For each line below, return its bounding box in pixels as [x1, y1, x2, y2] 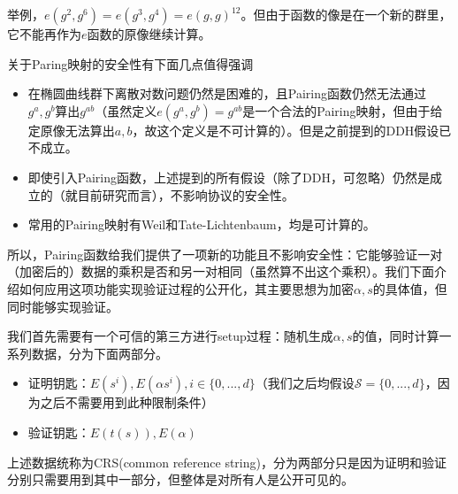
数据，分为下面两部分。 [31, 343, 168, 362]
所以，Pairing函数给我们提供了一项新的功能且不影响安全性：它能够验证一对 [7, 244, 443, 263]
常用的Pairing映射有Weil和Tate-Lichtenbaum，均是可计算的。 [27, 215, 376, 234]
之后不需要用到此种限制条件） [40, 393, 214, 412]
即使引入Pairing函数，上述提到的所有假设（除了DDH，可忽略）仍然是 [27, 167, 430, 186]
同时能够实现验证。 [7, 297, 118, 315]
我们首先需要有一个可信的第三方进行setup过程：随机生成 [7, 327, 333, 345]
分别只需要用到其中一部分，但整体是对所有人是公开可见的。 [7, 470, 354, 489]
